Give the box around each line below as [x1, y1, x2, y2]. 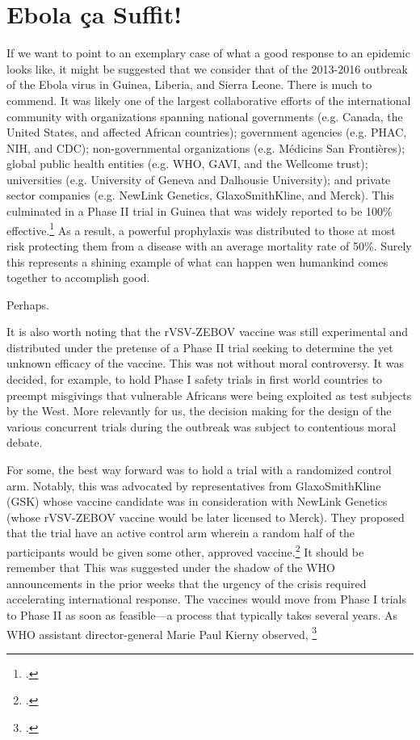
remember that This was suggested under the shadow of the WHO [6, 559, 335, 576]
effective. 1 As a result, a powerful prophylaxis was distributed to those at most [6, 219, 396, 238]
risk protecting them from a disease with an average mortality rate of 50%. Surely [6, 237, 412, 254]
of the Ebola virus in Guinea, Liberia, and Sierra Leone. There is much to [6, 76, 372, 93]
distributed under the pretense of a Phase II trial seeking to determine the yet [6, 338, 393, 355]
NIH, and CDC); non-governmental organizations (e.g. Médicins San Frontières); [6, 139, 405, 156]
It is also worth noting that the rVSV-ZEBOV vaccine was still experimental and [6, 323, 409, 340]
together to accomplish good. [6, 269, 150, 286]
